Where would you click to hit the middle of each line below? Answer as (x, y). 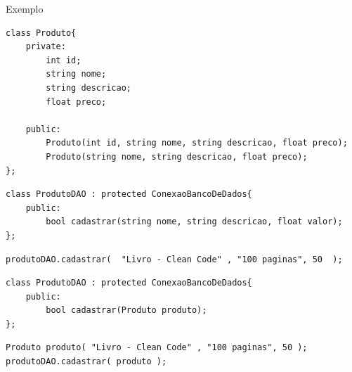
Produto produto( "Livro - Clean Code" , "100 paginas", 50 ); (157, 348)
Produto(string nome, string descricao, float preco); (177, 156)
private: (46, 47)
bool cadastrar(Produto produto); (126, 310)
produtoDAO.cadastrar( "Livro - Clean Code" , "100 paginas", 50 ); (174, 259)
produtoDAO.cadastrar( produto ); (86, 362)
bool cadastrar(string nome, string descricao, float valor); (194, 222)
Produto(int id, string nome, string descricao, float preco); (197, 143)
